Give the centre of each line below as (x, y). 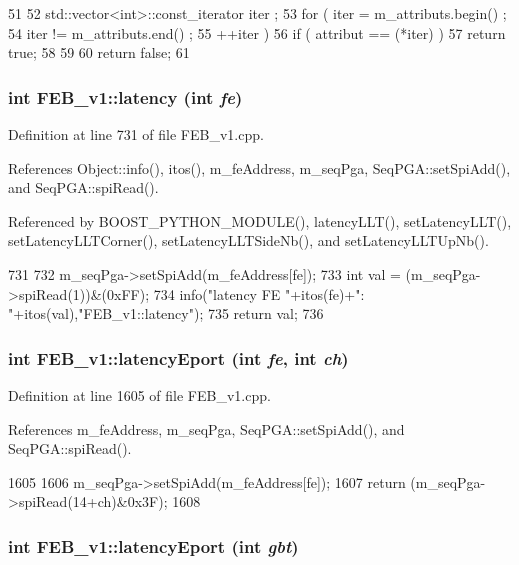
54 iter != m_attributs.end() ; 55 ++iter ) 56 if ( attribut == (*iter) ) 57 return (257, 32)
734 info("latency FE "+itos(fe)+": (259, 293)
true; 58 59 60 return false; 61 (99, 52)
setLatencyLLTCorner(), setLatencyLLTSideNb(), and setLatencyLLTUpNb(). (248, 240)
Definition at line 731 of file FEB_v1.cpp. (136, 134)
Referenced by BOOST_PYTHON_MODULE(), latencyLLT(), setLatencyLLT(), (260, 220)
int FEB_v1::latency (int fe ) (125, 96)
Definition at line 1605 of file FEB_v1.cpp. (139, 394)
